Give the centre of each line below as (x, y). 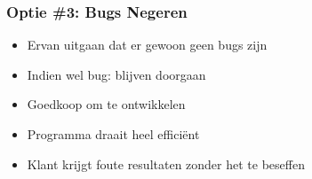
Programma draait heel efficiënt (113, 134)
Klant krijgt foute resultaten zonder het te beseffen (166, 163)
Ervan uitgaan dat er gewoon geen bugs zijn (147, 45)
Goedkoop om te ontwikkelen (106, 104)
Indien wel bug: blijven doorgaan (116, 74)
